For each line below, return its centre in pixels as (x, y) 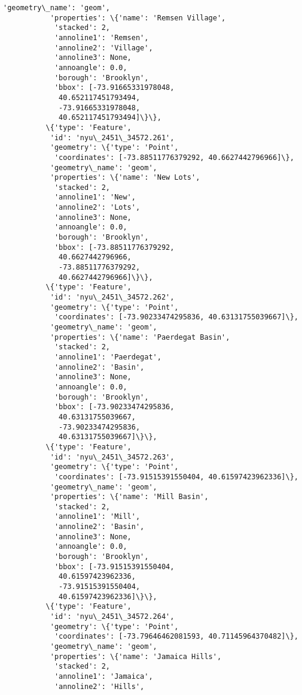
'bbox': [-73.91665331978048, (114, 88)
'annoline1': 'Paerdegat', (108, 357)
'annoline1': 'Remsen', (101, 37)
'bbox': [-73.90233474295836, (114, 407)
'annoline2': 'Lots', (97, 208)
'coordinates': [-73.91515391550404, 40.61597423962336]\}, (176, 477)
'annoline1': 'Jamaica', (103, 676)
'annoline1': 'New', (95, 197)
